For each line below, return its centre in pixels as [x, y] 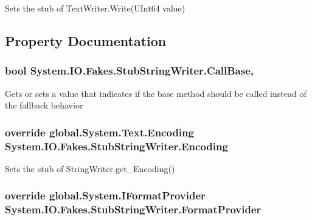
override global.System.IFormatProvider [105, 195]
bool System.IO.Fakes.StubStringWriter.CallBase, [130, 71]
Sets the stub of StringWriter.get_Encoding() [90, 168]
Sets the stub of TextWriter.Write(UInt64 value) [95, 8]
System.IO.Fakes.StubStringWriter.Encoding [116, 146]
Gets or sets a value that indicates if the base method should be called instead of [156, 93]
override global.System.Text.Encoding [99, 132]
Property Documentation [86, 40]
